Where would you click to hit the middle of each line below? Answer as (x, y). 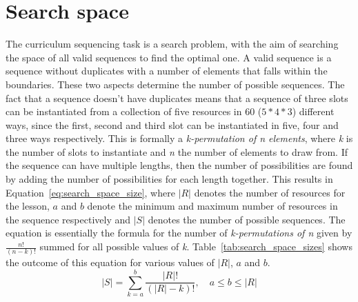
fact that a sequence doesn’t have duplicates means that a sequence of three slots (177, 98)
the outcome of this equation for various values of (110, 262)
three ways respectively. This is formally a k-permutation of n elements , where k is (179, 138)
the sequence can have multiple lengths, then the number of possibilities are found (179, 165)
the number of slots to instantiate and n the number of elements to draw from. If (177, 151)
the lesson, (28, 206)
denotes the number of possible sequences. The (247, 219)
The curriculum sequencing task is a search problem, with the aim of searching (172, 44)
